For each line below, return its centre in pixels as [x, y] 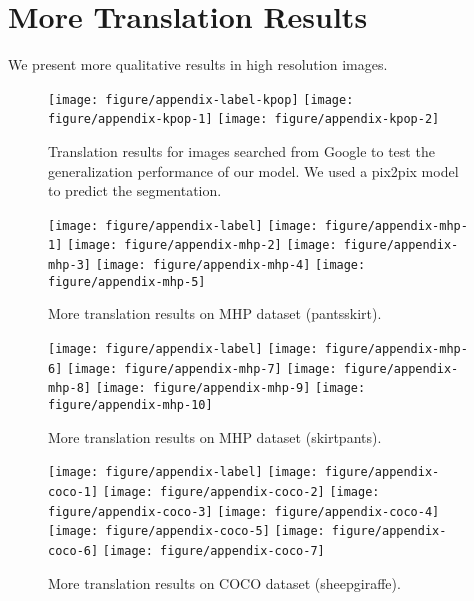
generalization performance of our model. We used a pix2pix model [253, 170]
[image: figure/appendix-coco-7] [213, 550]
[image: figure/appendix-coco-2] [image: [241, 491]
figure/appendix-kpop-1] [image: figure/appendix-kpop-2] [244, 119]
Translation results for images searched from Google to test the [241, 151]
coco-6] [73, 550]
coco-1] [73, 491]
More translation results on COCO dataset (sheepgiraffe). [224, 582]
